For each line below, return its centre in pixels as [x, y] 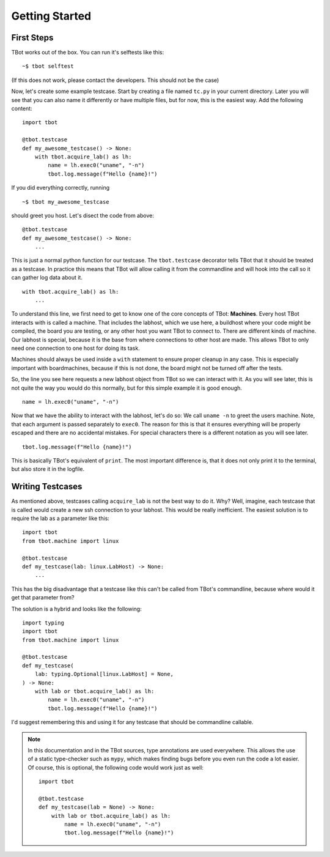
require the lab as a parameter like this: [61, 518]
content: [22, 109]
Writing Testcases [47, 487]
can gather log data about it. [47, 278]
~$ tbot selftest [48, 66]
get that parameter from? [43, 598]
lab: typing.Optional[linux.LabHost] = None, [104, 674]
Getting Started [51, 16]
